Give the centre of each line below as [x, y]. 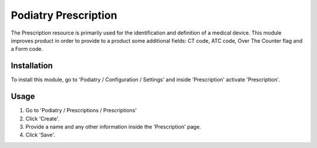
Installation [32, 66]
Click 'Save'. [41, 135]
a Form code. [27, 49]
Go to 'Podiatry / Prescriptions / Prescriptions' [81, 111]
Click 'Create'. [43, 118]
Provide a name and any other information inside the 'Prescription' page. [113, 126]
